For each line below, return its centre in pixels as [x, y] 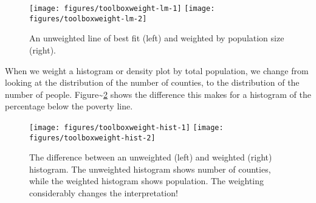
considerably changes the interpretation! [104, 192]
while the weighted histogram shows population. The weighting [147, 181]
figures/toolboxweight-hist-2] [92, 138]
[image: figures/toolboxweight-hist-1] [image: [126, 127]
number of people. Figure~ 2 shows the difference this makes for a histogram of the [158, 94]
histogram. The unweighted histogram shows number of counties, [150, 169]
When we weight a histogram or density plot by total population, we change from [157, 70]
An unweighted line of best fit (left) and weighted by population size [157, 38]
